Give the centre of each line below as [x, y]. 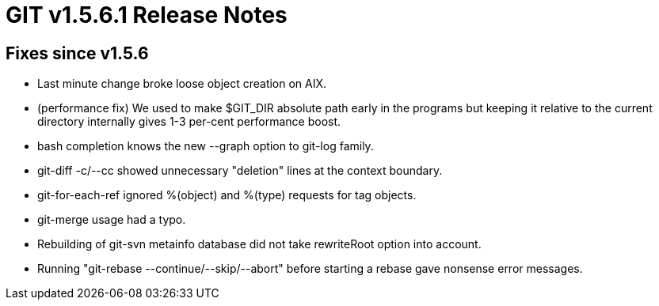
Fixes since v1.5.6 [77, 53]
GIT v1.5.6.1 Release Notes [147, 15]
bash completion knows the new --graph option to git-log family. [206, 146]
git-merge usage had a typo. [112, 220]
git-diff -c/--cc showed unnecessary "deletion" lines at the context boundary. [240, 171]
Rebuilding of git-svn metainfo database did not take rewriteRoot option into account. [259, 244]
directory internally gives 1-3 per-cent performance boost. [189, 122]
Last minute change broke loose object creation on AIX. [182, 84]
